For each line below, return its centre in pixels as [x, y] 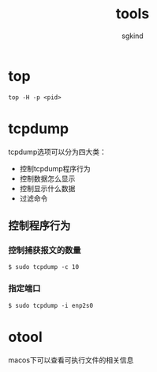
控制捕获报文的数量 [45, 250]
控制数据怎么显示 [47, 178]
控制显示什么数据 [47, 188]
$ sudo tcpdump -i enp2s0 [50, 305]
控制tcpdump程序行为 [55, 168]
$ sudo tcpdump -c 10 [44, 267]
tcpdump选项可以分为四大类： [57, 151]
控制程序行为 [39, 226]
